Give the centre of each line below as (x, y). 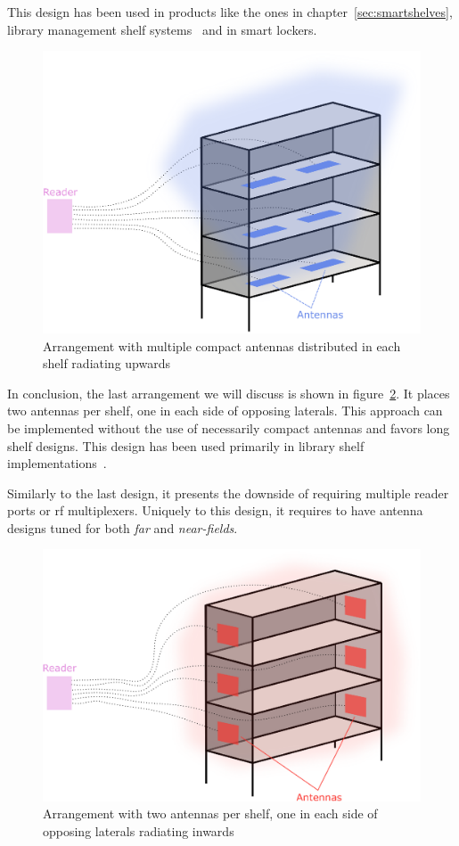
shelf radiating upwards (107, 363)
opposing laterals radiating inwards (139, 831)
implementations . (57, 463)
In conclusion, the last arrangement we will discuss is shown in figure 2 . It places (229, 393)
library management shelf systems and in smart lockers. (162, 29)
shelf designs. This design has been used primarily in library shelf (186, 445)
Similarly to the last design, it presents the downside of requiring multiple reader (228, 493)
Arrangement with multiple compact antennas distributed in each (222, 345)
